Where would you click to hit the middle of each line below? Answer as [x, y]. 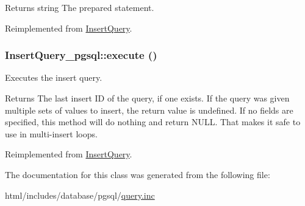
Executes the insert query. [54, 77]
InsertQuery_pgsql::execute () [81, 55]
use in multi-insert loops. [51, 133]
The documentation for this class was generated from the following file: [138, 174]
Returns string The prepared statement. [80, 7]
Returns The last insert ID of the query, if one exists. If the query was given [147, 98]
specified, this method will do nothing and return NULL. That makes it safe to [153, 122]
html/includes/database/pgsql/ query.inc [80, 195]
